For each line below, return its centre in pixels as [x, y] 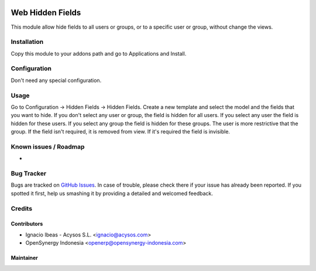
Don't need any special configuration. [56, 80]
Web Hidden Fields [46, 13]
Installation [27, 42]
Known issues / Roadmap [48, 146]
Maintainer [24, 258]
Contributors [27, 224]
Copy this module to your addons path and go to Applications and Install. [99, 53]
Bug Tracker [29, 174]
